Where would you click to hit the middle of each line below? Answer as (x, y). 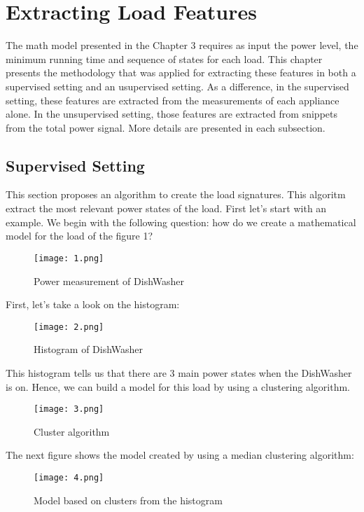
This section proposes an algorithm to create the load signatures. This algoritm (176, 194)
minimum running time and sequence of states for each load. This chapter (164, 58)
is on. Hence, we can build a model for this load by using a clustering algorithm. (178, 386)
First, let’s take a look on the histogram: (93, 304)
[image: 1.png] (69, 258)
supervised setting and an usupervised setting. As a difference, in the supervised (177, 86)
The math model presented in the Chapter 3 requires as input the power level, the (182, 45)
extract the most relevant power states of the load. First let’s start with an (166, 208)
